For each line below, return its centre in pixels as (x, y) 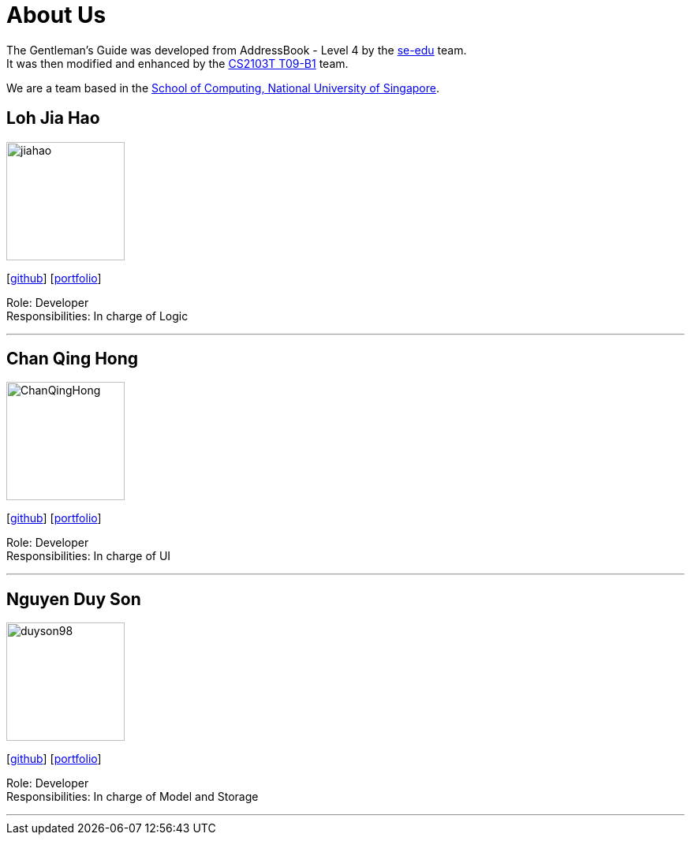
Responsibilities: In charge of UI (89, 556)
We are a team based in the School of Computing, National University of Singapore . (223, 88)
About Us (56, 15)
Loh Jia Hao (53, 118)
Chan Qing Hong (73, 359)
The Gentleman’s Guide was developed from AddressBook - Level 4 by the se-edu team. (237, 50)
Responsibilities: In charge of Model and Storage (133, 797)
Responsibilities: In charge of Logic (97, 316)
